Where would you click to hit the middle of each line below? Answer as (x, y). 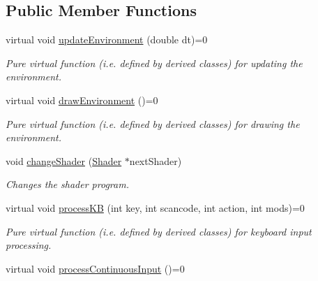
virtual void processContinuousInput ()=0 (95, 268)
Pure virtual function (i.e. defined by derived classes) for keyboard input (159, 231)
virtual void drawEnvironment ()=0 (82, 100)
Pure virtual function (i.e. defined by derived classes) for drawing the (153, 123)
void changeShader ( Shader (64, 160)
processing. (29, 245)
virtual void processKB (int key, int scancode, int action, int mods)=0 (155, 207)
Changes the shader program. (67, 184)
